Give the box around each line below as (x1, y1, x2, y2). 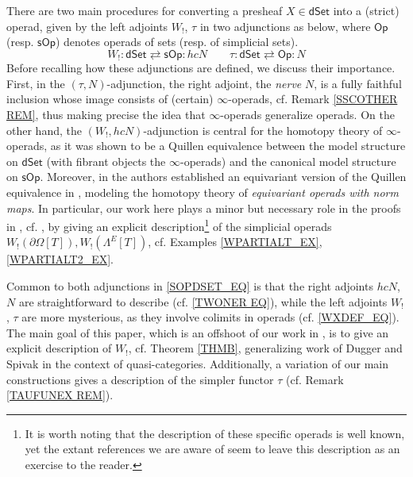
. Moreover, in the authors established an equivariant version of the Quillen (40, 168, 407, 185)
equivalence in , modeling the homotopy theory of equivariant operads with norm (6, 183, 399, 200)
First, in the (6, 75, 65, 91)
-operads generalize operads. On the (220, 106, 395, 123)
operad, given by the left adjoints (6, 17, 168, 34)
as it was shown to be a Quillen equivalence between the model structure (50, 137, 406, 154)
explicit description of (6, 340, 112, 356)
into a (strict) (333, 2, 399, 18)
